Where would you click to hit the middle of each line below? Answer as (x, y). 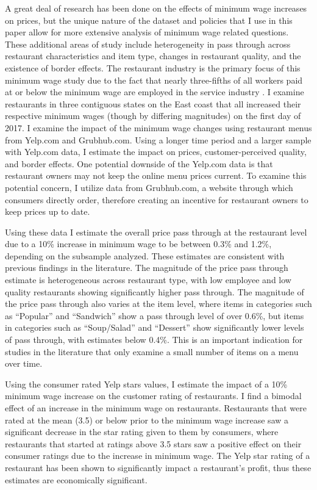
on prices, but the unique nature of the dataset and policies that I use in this (149, 20)
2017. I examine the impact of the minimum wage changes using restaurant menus (158, 127)
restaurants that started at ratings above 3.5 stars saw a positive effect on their (153, 443)
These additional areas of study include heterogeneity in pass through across (148, 44)
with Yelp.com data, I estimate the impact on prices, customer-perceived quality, (156, 152)
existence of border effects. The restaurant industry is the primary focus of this (153, 67)
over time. (24, 363)
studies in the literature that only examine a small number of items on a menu (152, 351)
